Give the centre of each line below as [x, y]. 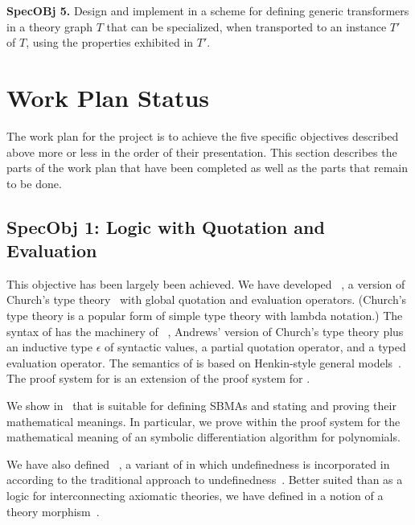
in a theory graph [50, 26]
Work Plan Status [108, 97]
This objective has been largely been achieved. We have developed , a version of [206, 283]
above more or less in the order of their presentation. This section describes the [202, 152]
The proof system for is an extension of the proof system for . [158, 378]
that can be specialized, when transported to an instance [247, 26]
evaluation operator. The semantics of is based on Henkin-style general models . [204, 362]
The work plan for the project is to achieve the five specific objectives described [203, 135]
